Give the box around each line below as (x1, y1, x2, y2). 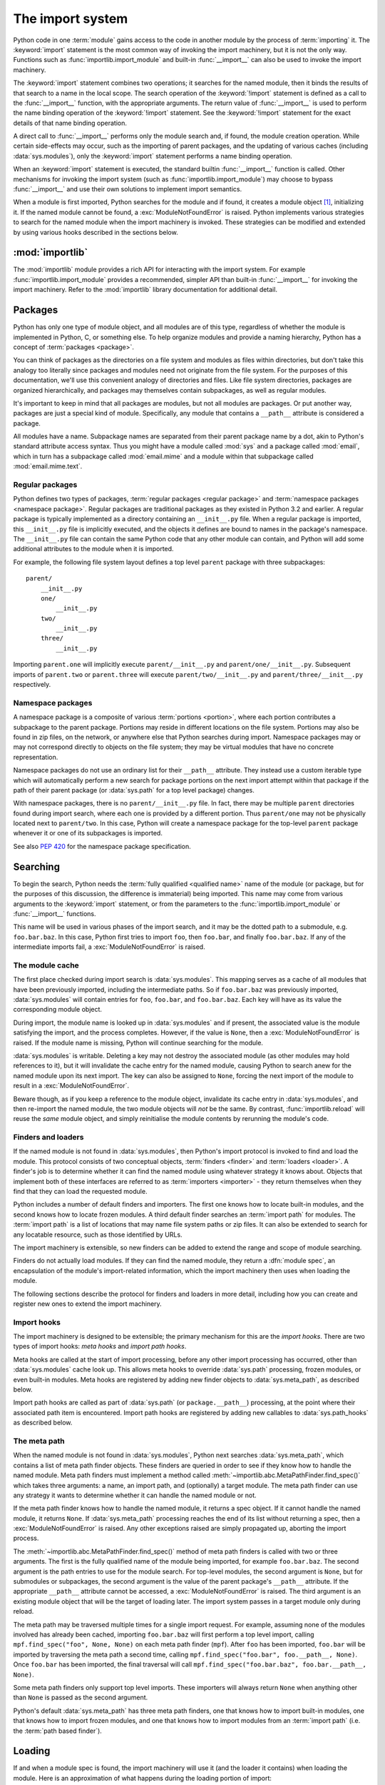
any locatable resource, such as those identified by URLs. (13, 1230, 183, 1239)
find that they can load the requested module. (13, 1187, 148, 1196)
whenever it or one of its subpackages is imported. (13, 829, 163, 838)
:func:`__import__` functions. (13, 909, 96, 917)
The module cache (13, 960, 80, 970)
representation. (13, 753, 58, 761)
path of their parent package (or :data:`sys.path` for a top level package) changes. (13, 785, 255, 794)
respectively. (13, 680, 51, 689)
